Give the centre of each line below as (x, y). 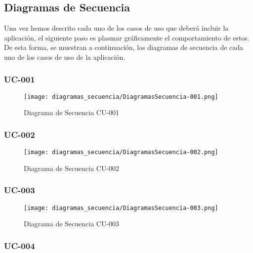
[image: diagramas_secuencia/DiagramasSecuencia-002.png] (121, 152)
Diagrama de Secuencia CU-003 (72, 224)
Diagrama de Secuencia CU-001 (72, 112)
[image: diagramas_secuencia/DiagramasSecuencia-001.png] (121, 97)
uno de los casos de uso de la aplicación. (65, 57)
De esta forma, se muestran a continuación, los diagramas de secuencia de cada (124, 47)
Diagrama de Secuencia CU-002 (72, 168)
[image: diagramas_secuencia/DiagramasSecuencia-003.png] (121, 208)
